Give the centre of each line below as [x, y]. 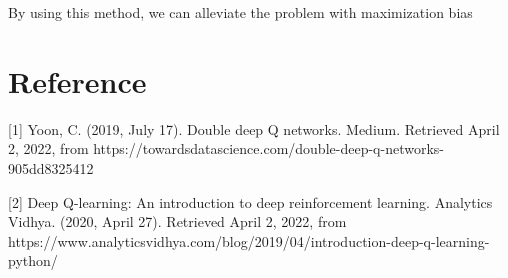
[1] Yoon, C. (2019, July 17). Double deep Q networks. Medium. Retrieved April [254, 128]
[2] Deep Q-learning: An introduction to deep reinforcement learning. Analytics [250, 201]
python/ [33, 260]
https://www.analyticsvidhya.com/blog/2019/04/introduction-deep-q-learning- [249, 240]
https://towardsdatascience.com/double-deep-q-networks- [268, 148]
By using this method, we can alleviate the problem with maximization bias [240, 12]
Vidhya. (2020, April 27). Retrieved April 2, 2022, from [177, 221]
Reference [77, 80]
